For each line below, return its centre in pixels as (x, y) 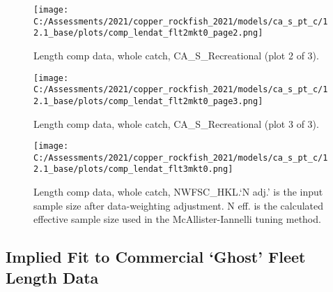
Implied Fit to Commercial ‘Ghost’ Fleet (156, 257)
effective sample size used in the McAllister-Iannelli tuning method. (177, 219)
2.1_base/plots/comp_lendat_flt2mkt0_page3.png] (148, 101)
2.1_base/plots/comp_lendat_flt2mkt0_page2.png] (148, 33)
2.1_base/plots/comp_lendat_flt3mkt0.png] (133, 169)
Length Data (52, 277)
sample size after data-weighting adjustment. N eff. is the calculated (179, 205)
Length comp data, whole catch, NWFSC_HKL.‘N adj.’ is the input (178, 192)
